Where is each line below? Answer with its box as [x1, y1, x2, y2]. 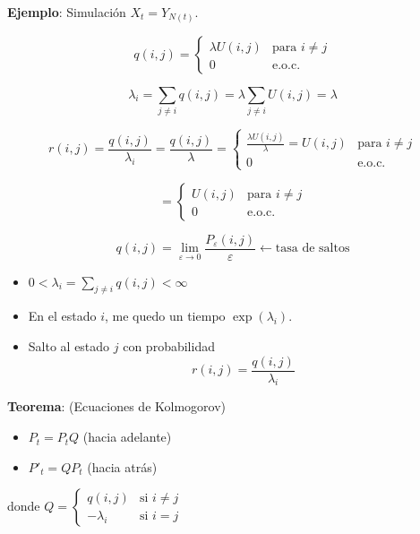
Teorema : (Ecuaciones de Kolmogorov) [7, 397, 227, 416]
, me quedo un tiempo [105, 306, 226, 325]
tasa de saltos [275, 242, 350, 255]
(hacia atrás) [87, 457, 158, 476]
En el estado [28, 306, 97, 325]
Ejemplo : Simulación [7, 3, 126, 21]
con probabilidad [123, 337, 215, 356]
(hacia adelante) [82, 427, 172, 446]
